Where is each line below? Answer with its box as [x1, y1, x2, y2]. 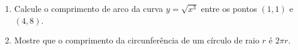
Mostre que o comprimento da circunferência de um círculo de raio [14, 34, 260, 46]
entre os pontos [201, 2, 257, 14]
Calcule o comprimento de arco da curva [14, 2, 163, 14]
